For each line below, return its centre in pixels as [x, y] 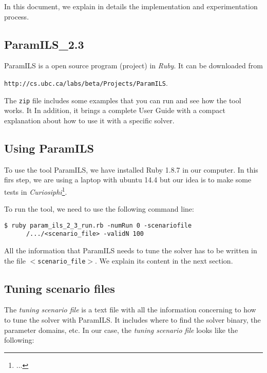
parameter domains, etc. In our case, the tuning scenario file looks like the [121, 330]
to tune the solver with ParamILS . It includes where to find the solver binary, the [132, 320]
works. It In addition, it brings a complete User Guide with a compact [115, 110]
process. [17, 16]
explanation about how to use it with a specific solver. [89, 120]
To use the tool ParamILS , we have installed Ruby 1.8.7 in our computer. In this [131, 169]
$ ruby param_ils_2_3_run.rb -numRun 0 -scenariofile [98, 225]
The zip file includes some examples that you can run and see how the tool [123, 100]
